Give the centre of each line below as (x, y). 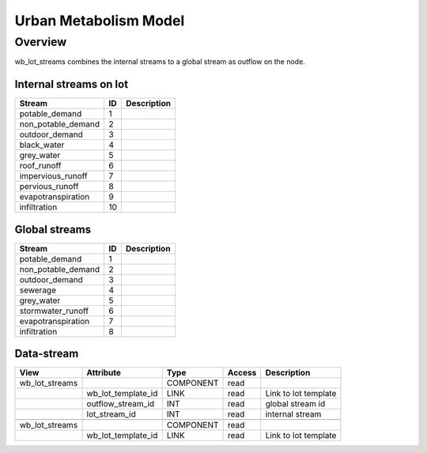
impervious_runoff (53, 176)
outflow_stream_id (121, 404)
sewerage (38, 290)
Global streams (53, 229)
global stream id (295, 404)
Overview (41, 42)
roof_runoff (40, 166)
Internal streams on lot (72, 84)
